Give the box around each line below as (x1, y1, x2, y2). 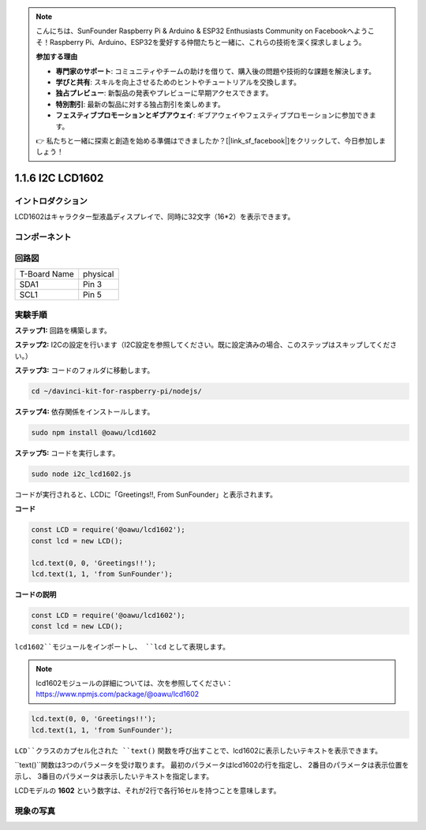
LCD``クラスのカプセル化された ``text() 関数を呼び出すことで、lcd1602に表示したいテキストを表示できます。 (14, 746, 383, 755)
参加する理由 (35, 52, 78, 61)
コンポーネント (14, 232, 72, 243)
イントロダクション (14, 195, 88, 207)
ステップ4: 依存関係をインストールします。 (14, 407, 155, 417)
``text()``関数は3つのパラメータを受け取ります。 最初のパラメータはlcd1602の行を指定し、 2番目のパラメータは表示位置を (14, 761, 409, 770)
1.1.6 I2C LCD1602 (14, 172, 104, 185)
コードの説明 (14, 590, 57, 599)
